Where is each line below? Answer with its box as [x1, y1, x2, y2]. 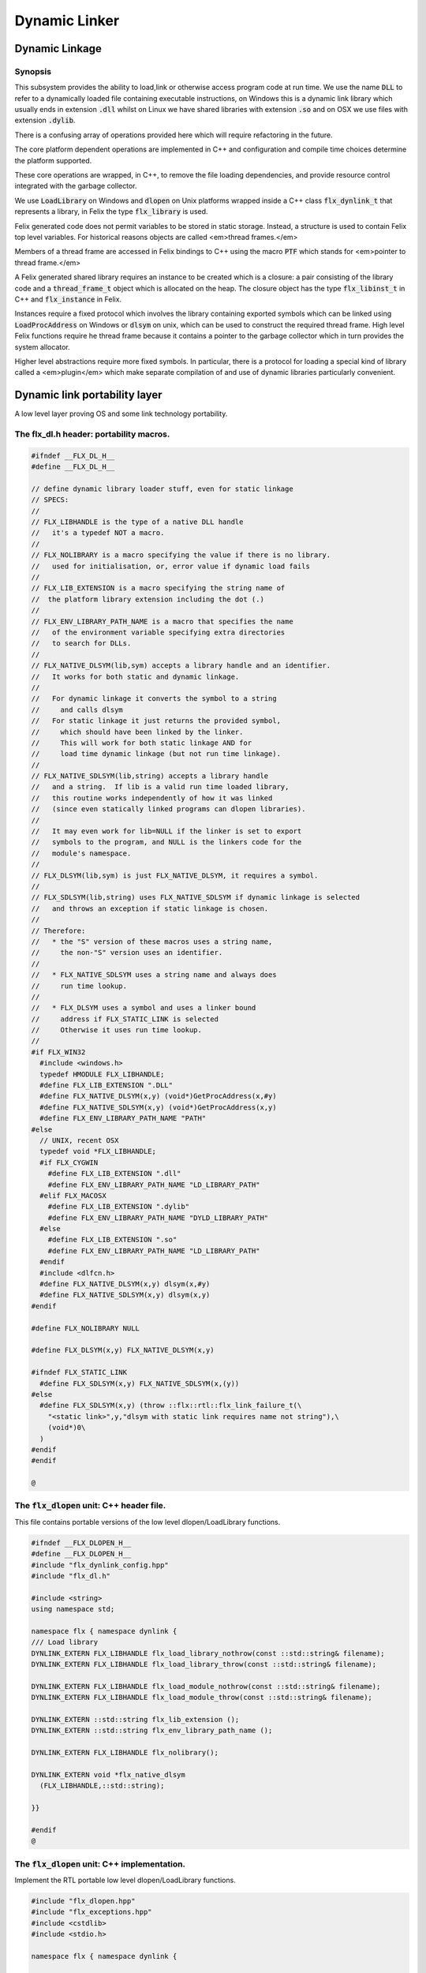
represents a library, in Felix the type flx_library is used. [14, 207, 208, 216]
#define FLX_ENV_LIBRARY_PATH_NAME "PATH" [39, 1114, 207, 1123]
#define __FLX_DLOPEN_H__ [31, 1549, 132, 1559]
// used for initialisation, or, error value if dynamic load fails [31, 561, 311, 571]
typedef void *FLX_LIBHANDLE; [39, 1147, 157, 1156]
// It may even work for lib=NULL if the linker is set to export [31, 827, 302, 836]
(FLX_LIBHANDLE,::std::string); [39, 1781, 165, 1791]
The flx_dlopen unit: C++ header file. [14, 1500, 166, 1511]
